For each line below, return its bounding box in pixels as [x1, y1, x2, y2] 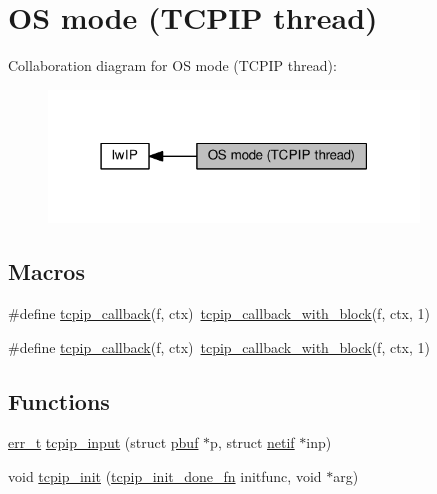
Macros [8, 256, 85, 287]
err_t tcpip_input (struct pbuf [8, 432, 199, 453]
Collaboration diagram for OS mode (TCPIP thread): [8, 55, 337, 76]
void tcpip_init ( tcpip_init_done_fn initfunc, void [8, 466, 322, 487]
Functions [8, 385, 110, 416]
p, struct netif [210, 432, 295, 453]
